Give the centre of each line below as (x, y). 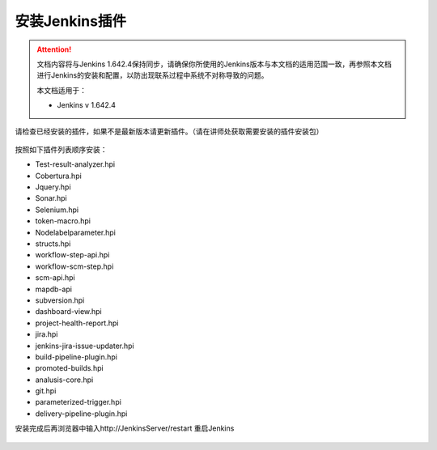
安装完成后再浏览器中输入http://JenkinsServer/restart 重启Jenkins (125, 428)
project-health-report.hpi (77, 323)
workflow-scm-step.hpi (74, 266)
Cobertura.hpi (59, 176)
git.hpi (46, 391)
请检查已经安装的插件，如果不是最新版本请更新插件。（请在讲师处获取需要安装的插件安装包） (169, 131)
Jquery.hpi (53, 187)
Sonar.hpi (51, 198)
